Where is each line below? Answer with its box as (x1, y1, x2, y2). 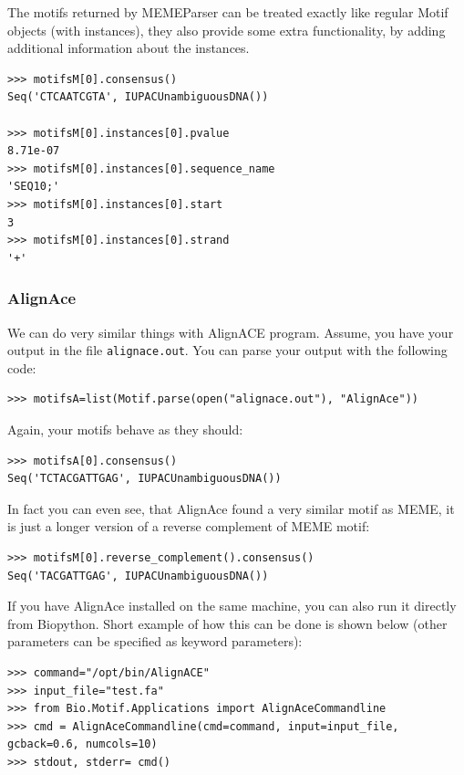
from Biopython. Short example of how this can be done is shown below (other (7, 613, 448, 633)
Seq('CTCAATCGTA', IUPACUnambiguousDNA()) (7, 90, 269, 104)
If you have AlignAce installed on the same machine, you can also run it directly (7, 596, 457, 615)
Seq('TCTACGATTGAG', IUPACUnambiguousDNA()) (7, 472, 282, 486)
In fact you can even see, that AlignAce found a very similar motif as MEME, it (7, 498, 455, 518)
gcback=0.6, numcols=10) (7, 738, 158, 751)
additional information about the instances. (7, 38, 250, 58)
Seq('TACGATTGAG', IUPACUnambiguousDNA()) (7, 569, 269, 582)
